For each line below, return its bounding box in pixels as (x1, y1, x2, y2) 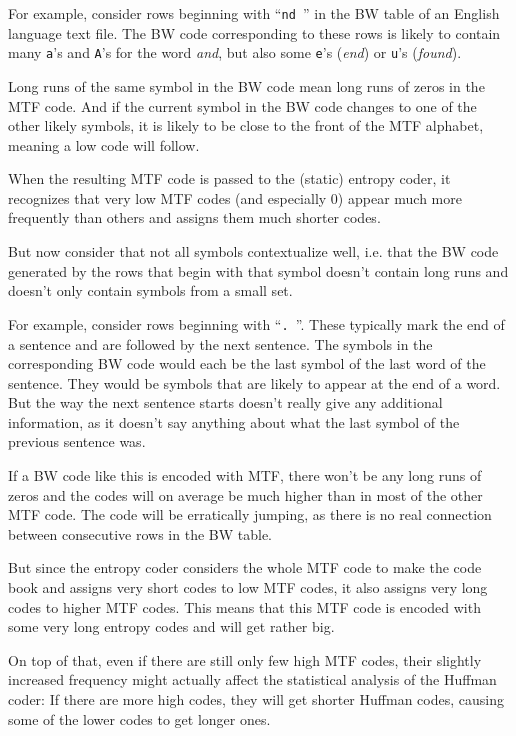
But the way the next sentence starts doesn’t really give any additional (8, 392, 443, 413)
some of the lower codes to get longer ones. (8, 708, 271, 729)
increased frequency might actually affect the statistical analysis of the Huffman (8, 669, 497, 690)
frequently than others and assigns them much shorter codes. (8, 207, 381, 228)
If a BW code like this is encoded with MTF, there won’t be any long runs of (8, 465, 482, 486)
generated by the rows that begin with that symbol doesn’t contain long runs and (8, 260, 509, 281)
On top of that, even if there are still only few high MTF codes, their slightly (8, 649, 482, 670)
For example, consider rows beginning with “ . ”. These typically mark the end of (8, 313, 505, 334)
